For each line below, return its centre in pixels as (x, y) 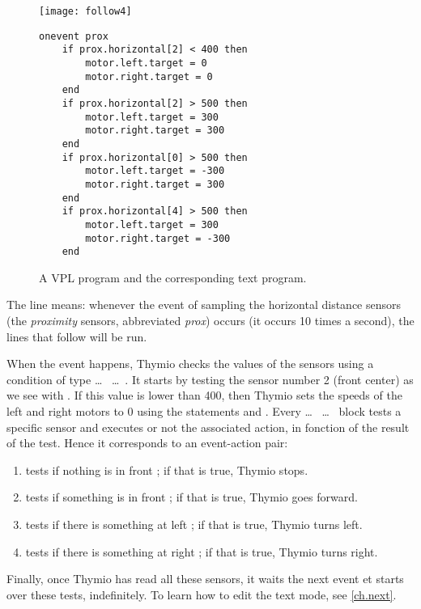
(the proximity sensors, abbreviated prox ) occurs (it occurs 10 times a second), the (210, 320)
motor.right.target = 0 (149, 76)
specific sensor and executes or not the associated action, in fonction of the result (208, 427)
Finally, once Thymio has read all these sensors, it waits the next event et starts (205, 579)
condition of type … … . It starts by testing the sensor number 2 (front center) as (210, 379)
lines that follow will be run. (77, 336)
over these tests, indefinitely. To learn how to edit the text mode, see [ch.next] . (202, 594)
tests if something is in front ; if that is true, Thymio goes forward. (191, 497)
